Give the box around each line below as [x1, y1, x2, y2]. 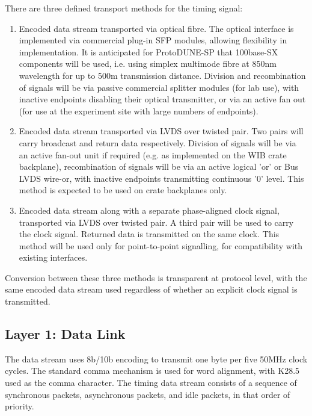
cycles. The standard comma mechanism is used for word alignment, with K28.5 [5, 364, 300, 377]
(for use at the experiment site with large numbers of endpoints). [19, 104, 258, 117]
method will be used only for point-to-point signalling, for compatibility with [19, 239, 303, 252]
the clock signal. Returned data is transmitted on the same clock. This [19, 228, 280, 240]
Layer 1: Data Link [5, 324, 126, 343]
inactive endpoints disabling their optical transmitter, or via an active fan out [19, 93, 306, 105]
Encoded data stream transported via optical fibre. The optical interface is [19, 22, 294, 34]
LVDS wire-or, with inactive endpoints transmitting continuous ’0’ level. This [19, 172, 304, 184]
